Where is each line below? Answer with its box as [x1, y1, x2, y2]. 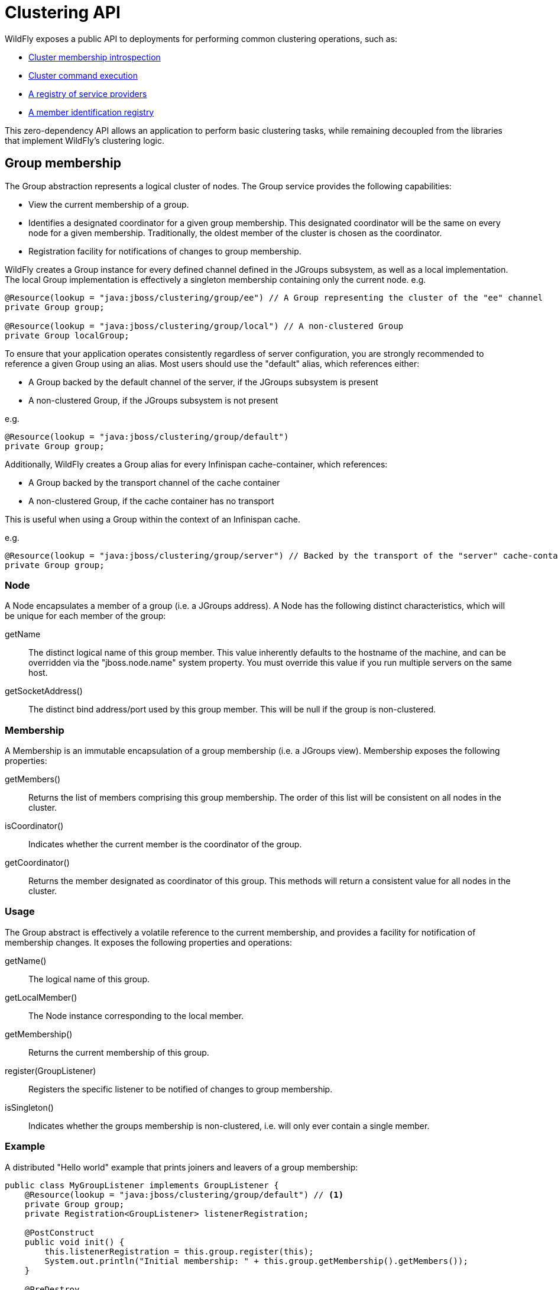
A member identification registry [28, 107, 154, 117]
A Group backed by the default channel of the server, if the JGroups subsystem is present [28, 376, 378, 387]
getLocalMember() [5, 992, 77, 1002]
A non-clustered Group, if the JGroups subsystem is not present [28, 395, 278, 405]
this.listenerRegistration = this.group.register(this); [44, 1246, 314, 1256]
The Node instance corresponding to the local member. [28, 1010, 244, 1021]
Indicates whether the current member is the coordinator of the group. [28, 839, 302, 850]
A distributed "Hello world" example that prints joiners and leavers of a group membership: [5, 1162, 358, 1172]
